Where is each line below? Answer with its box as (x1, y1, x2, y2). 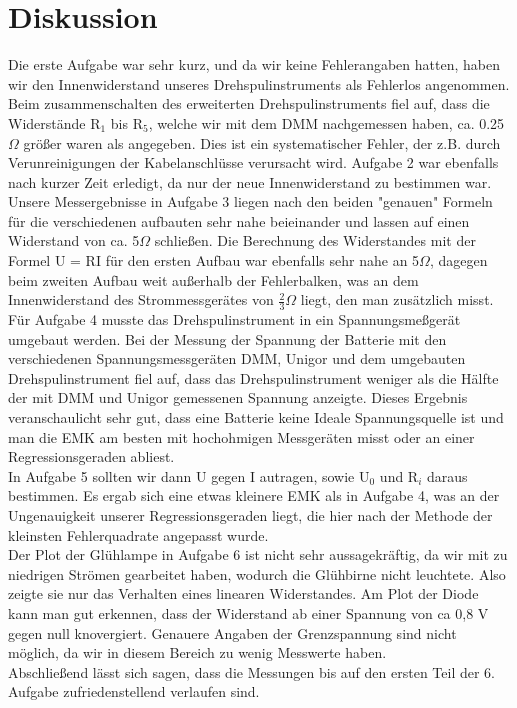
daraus (427, 465, 468, 486)
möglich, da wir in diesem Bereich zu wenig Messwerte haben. (8, 642, 387, 663)
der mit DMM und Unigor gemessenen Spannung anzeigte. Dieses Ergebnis (8, 387, 468, 408)
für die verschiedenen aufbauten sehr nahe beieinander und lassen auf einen (8, 210, 470, 231)
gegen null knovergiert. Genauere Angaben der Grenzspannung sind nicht (8, 622, 457, 643)
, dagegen (429, 250, 488, 271)
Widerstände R (8, 112, 101, 133)
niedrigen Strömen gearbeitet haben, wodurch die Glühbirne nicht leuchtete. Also (8, 563, 506, 584)
